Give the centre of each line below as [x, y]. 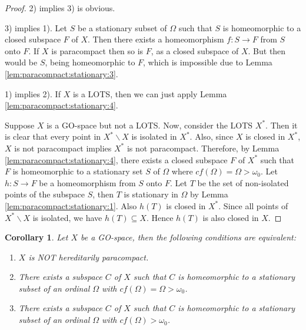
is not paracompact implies [63, 148]
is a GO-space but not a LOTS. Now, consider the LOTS [150, 125]
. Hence [160, 217]
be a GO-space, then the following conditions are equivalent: [189, 237]
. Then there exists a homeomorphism [156, 39]
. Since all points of [253, 205]
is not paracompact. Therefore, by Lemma [203, 148]
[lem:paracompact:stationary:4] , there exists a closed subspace [116, 159]
